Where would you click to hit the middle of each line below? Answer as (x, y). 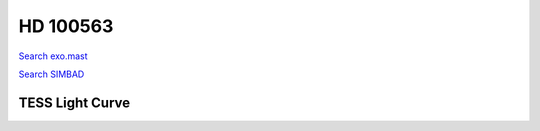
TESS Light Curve (74, 102)
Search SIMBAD (51, 74)
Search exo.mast (53, 56)
